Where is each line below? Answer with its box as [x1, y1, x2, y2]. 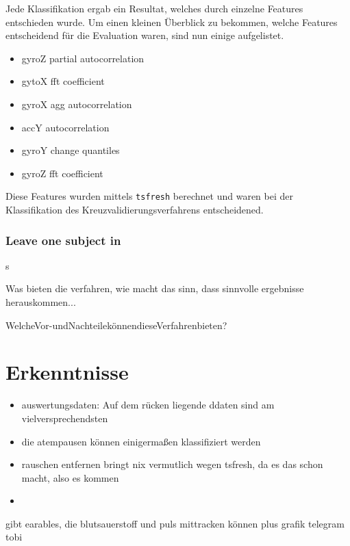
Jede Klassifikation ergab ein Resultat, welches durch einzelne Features [5, 1, 303, 15]
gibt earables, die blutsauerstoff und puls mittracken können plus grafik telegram [5, 516, 345, 530]
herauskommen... [5, 295, 76, 309]
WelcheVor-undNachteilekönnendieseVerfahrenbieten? [5, 317, 227, 332]
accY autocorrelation [21, 120, 110, 134]
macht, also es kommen [21, 470, 119, 484]
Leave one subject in [5, 231, 121, 248]
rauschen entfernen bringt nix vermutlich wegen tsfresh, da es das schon [21, 457, 323, 471]
